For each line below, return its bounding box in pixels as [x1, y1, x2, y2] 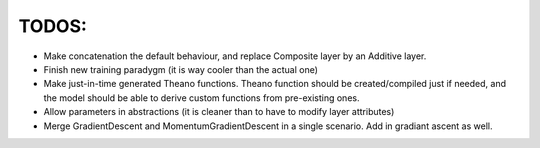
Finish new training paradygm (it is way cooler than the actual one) [43, 63, 319, 75]
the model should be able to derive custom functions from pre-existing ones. [43, 91, 360, 104]
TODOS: [18, 15, 87, 37]
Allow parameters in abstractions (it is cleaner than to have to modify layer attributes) [43, 106, 395, 118]
